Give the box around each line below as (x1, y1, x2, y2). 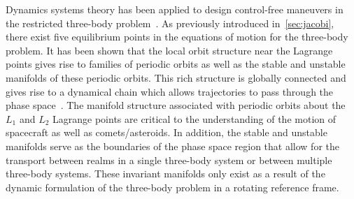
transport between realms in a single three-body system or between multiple (6, 152, 332, 167)
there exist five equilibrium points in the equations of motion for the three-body (6, 29, 348, 44)
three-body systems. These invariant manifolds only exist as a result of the (6, 166, 325, 181)
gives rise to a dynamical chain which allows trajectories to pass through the (6, 84, 334, 98)
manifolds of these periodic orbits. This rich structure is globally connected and (6, 70, 346, 84)
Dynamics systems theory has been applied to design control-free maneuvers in (6, 2, 344, 16)
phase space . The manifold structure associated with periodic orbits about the (6, 98, 346, 112)
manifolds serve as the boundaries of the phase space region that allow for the (6, 138, 339, 153)
